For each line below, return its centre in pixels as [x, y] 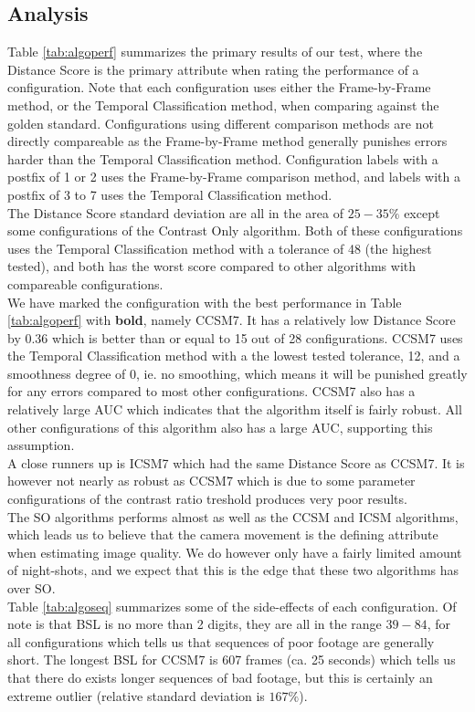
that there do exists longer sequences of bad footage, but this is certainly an [220, 677]
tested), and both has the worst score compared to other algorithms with [212, 266]
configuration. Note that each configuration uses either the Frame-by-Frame [219, 87]
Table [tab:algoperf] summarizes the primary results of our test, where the [215, 52]
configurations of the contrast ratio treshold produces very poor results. [207, 499]
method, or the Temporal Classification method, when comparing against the [223, 105]
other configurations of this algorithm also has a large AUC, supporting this [220, 427]
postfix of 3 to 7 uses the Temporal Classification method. [170, 194]
